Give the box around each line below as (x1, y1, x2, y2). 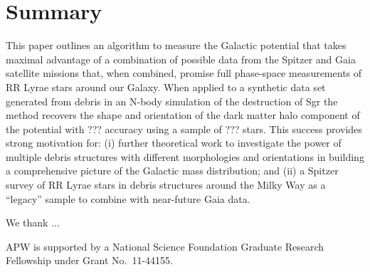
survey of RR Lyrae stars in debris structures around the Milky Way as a (6, 177, 326, 192)
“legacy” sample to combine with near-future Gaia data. (6, 191, 250, 206)
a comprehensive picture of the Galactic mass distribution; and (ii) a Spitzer (6, 163, 339, 178)
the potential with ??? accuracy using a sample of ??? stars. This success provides (6, 121, 362, 136)
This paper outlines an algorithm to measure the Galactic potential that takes (6, 38, 347, 53)
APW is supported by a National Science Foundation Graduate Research (6, 239, 324, 253)
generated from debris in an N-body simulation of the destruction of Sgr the (6, 93, 338, 108)
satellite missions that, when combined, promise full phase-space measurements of (6, 66, 362, 80)
